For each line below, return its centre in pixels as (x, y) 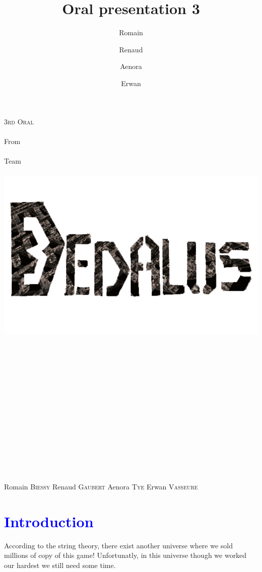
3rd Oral (19, 121)
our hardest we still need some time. (60, 565)
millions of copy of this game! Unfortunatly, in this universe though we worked (125, 555)
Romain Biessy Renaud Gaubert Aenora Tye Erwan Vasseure (101, 486)
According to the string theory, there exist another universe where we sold (119, 545)
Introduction (49, 521)
